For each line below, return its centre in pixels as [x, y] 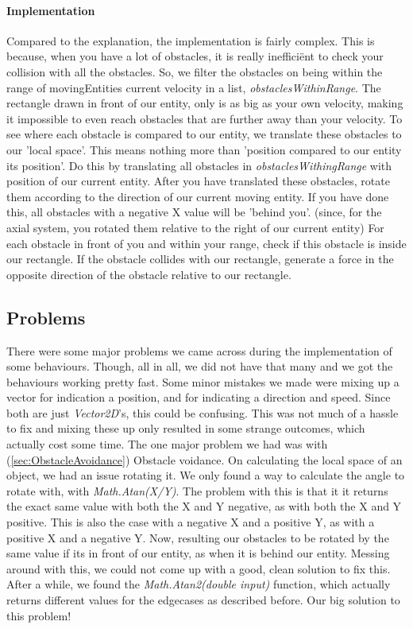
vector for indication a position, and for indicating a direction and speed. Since [199, 397]
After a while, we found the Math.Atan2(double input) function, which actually [199, 584]
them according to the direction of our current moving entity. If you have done [198, 196]
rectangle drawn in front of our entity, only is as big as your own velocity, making [205, 103]
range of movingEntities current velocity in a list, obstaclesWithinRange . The [194, 87]
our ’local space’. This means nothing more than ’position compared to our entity [204, 149]
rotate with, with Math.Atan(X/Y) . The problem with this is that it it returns [197, 490]
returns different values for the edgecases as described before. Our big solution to [203, 600]
